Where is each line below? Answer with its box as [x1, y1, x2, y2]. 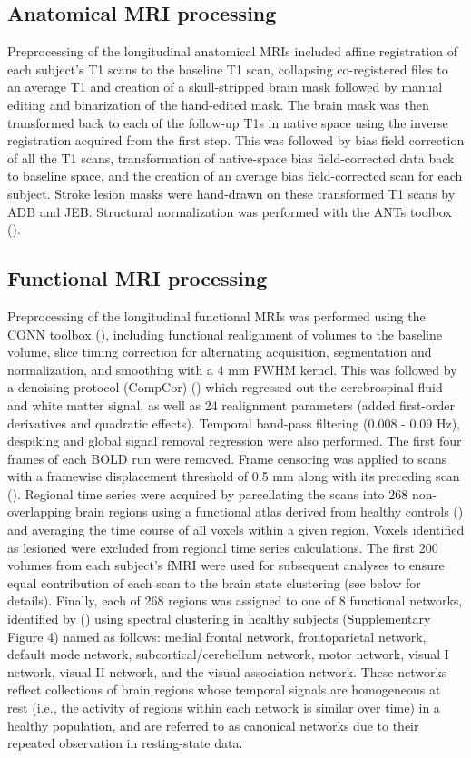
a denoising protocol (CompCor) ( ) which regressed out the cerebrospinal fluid [7, 378, 443, 397]
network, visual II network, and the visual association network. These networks [7, 662, 447, 681]
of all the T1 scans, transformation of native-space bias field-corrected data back [7, 148, 455, 167]
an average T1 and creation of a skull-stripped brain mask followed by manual [7, 77, 443, 96]
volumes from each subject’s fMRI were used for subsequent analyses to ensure [7, 556, 445, 575]
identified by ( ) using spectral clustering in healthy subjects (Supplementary [7, 609, 431, 628]
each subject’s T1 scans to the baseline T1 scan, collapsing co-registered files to [7, 59, 448, 78]
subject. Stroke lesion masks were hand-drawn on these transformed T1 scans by [7, 183, 456, 202]
